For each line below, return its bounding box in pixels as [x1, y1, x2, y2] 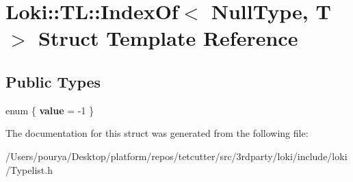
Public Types [5, 70, 101, 92]
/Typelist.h [5, 162, 53, 177]
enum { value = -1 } [5, 103, 94, 117]
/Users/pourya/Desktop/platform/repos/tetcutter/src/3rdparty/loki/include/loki [5, 148, 348, 163]
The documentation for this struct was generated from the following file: [5, 126, 309, 140]
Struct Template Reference [38, 24, 298, 52]
